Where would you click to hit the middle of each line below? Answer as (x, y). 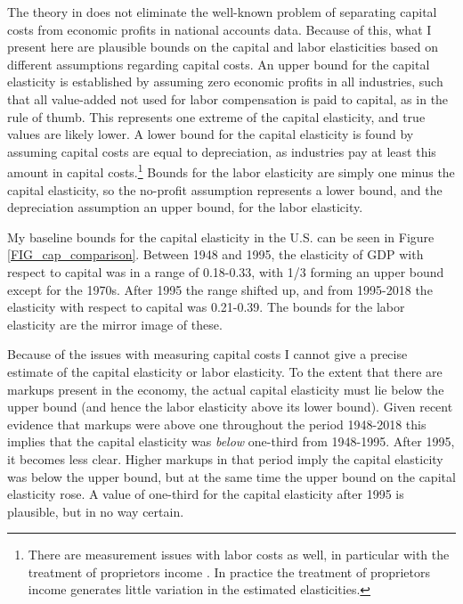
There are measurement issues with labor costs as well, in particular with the (239, 555)
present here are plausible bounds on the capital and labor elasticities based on (223, 47)
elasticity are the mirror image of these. (115, 324)
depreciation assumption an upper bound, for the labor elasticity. (185, 207)
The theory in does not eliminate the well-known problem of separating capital (222, 12)
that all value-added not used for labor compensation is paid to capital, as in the (228, 98)
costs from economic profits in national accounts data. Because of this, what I (219, 29)
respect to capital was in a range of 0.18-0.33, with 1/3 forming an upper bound (226, 271)
